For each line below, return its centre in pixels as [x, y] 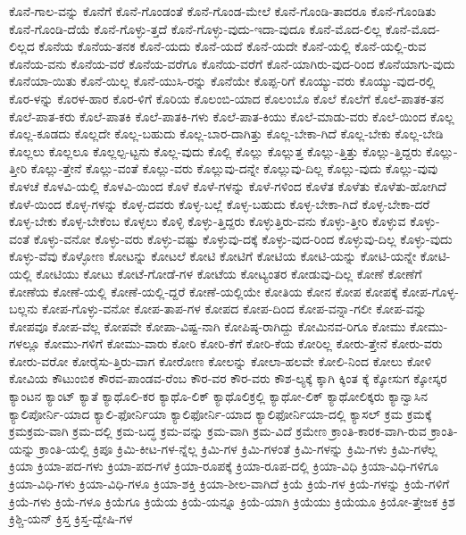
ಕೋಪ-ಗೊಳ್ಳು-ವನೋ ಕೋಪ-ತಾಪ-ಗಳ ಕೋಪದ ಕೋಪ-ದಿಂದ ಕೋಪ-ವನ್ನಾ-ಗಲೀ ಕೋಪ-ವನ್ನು [234, 309]
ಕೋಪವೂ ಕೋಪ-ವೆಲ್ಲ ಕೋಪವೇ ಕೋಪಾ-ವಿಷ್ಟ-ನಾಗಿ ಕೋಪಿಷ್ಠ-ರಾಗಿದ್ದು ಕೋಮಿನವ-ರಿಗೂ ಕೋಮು [208, 326]
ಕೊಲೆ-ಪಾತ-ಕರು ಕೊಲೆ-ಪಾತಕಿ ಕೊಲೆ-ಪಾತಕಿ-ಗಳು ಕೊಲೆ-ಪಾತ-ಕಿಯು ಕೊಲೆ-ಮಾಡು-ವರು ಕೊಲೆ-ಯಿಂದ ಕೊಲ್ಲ [232, 116]
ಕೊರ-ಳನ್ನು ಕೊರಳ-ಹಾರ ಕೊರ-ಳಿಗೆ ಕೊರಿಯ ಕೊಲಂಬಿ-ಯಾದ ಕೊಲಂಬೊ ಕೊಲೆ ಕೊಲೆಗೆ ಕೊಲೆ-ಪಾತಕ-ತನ [227, 98]
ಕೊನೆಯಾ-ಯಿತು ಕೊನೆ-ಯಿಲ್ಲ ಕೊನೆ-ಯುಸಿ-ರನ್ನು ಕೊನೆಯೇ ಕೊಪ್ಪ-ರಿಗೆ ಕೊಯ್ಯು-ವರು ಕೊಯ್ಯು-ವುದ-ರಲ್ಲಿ [222, 81]
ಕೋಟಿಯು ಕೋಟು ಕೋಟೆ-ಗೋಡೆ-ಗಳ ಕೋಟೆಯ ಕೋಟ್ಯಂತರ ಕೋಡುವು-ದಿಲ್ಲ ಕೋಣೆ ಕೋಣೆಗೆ [229, 273]
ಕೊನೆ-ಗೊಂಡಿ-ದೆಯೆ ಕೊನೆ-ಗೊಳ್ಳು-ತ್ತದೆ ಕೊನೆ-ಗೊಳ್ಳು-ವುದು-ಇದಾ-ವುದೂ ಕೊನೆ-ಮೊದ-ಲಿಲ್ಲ [196, 28]
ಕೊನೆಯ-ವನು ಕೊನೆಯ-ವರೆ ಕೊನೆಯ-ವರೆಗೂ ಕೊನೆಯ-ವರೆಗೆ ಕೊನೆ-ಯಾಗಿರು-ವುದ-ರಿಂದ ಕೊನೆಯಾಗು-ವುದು [232, 63]
